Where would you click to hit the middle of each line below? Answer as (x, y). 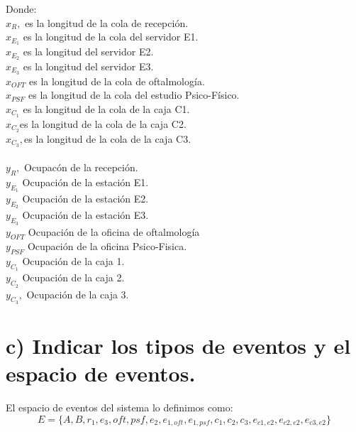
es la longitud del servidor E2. (88, 52)
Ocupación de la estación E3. (85, 215)
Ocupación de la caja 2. (73, 277)
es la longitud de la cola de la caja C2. (103, 123)
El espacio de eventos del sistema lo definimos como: (119, 407)
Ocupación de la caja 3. (78, 294)
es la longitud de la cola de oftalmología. (117, 81)
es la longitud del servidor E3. (88, 66)
